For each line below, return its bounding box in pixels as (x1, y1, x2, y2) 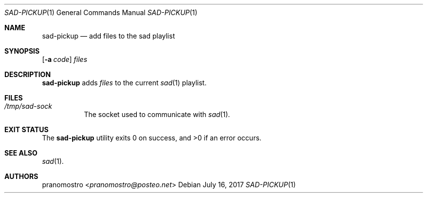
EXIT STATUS (4, 125, 49, 134)
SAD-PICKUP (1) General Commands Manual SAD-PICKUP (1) (4, 8, 198, 17)
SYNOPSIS (4, 47, 40, 55)
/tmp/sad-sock (4, 102, 53, 110)
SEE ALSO (4, 149, 37, 157)
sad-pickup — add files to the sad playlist (42, 32, 175, 40)
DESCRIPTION (4, 70, 51, 79)
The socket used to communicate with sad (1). (84, 110, 230, 118)
